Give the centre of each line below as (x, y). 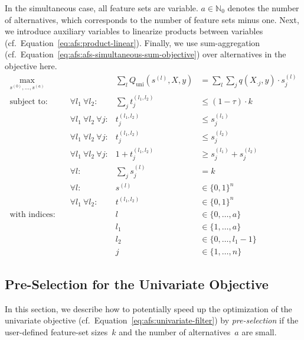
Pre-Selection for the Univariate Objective (137, 284)
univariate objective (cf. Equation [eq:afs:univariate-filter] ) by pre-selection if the (152, 320)
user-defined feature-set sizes (56, 332)
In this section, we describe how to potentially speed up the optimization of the (148, 308)
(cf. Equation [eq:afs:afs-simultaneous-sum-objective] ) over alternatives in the (146, 54)
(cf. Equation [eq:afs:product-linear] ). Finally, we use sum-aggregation (133, 42)
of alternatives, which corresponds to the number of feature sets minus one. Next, (152, 19)
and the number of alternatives (175, 332)
